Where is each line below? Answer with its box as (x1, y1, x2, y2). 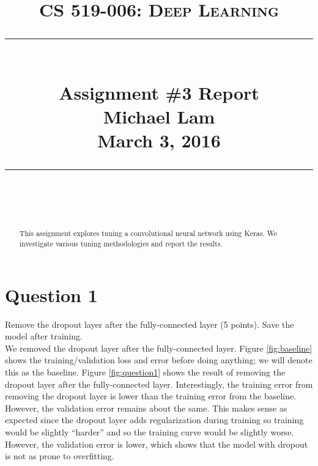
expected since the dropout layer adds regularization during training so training (5, 413, 304, 426)
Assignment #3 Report (59, 80, 259, 105)
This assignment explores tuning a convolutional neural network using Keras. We (19, 228, 278, 239)
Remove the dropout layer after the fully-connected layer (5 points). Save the (5, 317, 294, 330)
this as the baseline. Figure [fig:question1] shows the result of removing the (5, 365, 286, 378)
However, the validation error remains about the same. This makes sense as (5, 401, 287, 414)
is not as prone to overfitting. (5, 449, 114, 462)
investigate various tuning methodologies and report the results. (19, 238, 223, 248)
